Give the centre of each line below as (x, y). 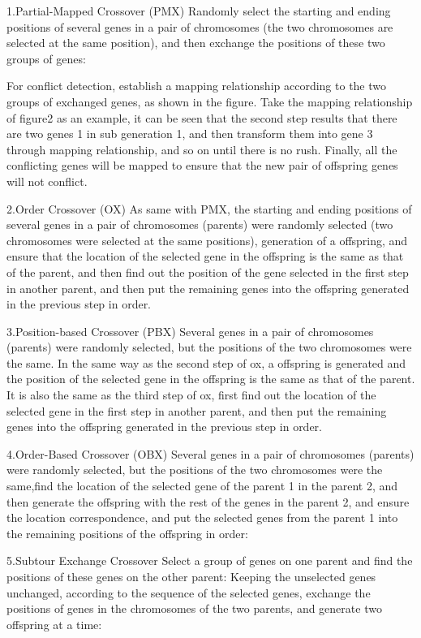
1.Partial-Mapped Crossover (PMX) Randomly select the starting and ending (199, 11)
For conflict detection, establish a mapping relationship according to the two (197, 86)
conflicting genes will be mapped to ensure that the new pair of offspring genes (202, 165)
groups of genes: (46, 58)
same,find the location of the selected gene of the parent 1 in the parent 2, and (202, 486)
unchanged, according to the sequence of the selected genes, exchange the (189, 592)
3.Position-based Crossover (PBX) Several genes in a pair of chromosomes (190, 331)
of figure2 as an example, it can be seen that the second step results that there (202, 117)
